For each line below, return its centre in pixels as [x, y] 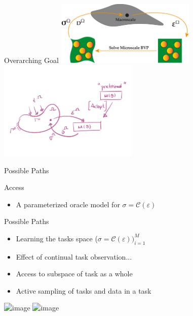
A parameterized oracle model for [68, 204]
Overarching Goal [31, 60]
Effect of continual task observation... [74, 256]
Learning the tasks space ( [57, 238]
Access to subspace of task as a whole [74, 274]
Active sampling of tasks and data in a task [84, 290]
